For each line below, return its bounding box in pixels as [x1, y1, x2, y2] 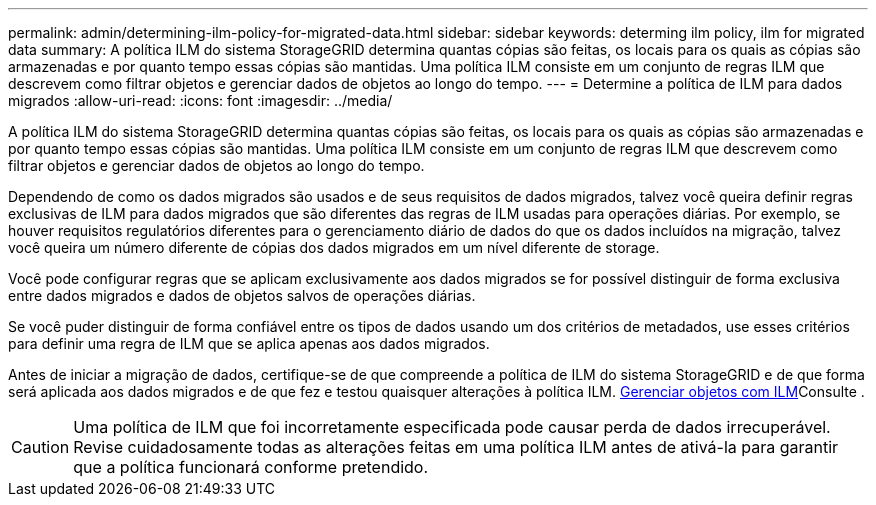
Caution [11, 437, 70, 457]
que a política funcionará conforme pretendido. [73, 457, 429, 477]
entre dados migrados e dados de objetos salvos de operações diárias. [8, 287, 476, 304]
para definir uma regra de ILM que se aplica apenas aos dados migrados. [8, 335, 490, 352]
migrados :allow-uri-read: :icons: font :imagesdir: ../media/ [8, 92, 393, 109]
